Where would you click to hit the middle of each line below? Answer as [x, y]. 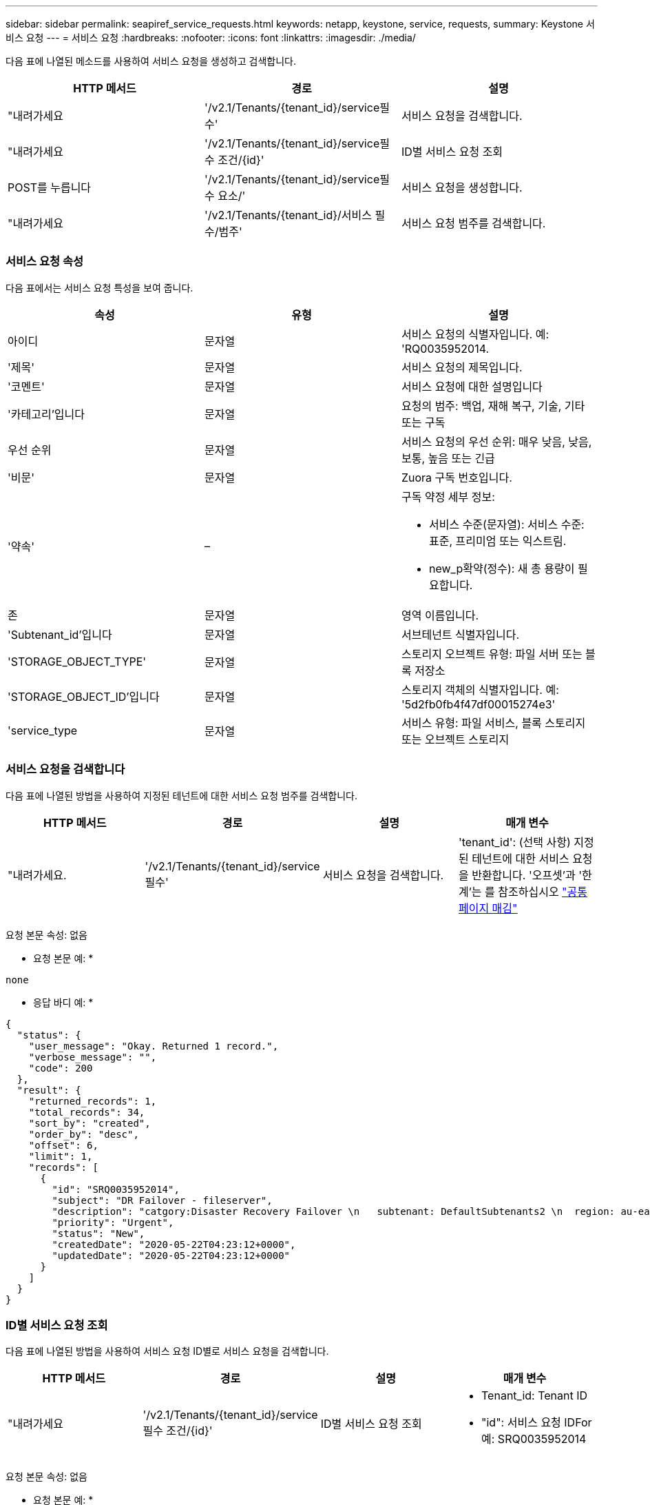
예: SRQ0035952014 [534, 1439]
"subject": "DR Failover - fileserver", [162, 1200]
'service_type [43, 730]
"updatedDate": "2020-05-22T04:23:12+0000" [171, 1255]
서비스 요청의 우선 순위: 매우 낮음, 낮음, [496, 441]
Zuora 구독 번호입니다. [457, 477]
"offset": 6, [63, 1145]
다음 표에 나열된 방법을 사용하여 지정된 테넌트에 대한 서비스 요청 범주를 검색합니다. [182, 795]
